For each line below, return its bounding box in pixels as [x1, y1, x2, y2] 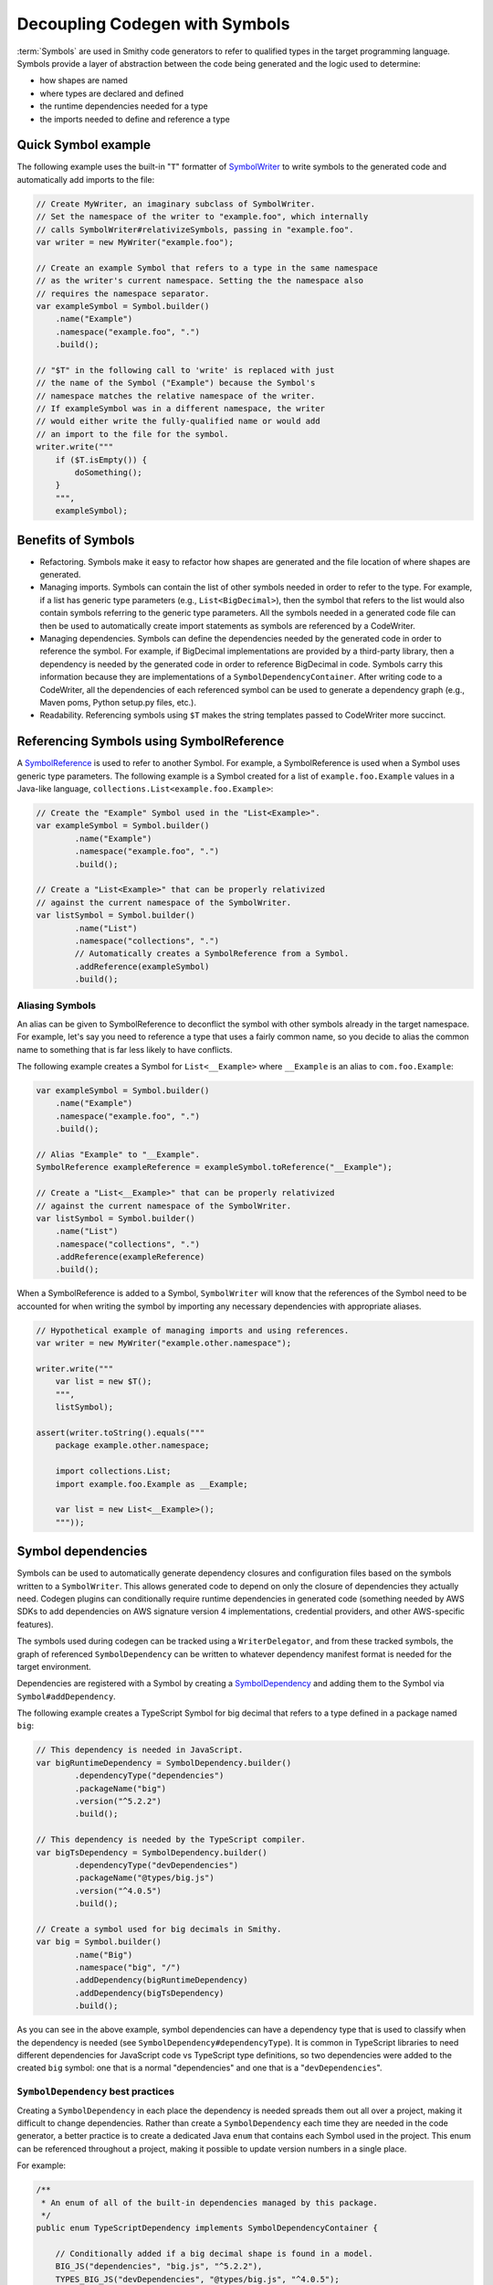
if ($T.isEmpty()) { [55, 454, 148, 465]
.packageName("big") [74, 1783, 167, 1793]
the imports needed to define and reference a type [39, 113, 230, 124]
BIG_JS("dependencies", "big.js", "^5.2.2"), [55, 2261, 263, 2271]
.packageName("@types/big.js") [74, 1873, 215, 1883]
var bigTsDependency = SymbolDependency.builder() [36, 1847, 268, 1857]
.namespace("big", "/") [74, 1962, 182, 1973]
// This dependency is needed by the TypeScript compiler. [36, 1834, 306, 1845]
